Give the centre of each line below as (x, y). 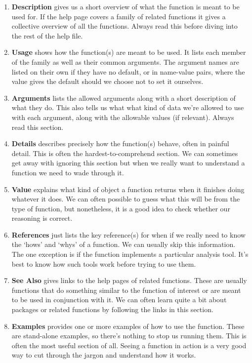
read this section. (38, 127)
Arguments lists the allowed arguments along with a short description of (124, 98)
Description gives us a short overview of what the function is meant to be (126, 6)
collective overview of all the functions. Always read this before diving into (125, 26)
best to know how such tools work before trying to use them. (104, 263)
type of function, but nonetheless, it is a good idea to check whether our (121, 208)
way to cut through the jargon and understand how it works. (104, 355)
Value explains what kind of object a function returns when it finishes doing (128, 189)
